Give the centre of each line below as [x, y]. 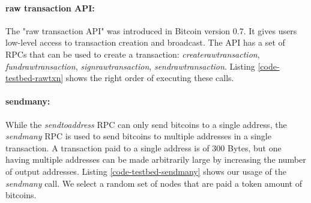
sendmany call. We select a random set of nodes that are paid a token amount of [154, 183]
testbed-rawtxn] [35, 78]
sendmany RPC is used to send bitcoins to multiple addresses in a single [138, 136]
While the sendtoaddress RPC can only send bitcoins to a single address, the [146, 124]
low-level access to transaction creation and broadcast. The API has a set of [145, 42]
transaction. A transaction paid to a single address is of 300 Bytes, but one [143, 147]
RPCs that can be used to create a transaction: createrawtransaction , [133, 54]
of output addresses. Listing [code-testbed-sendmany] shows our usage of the [146, 171]
